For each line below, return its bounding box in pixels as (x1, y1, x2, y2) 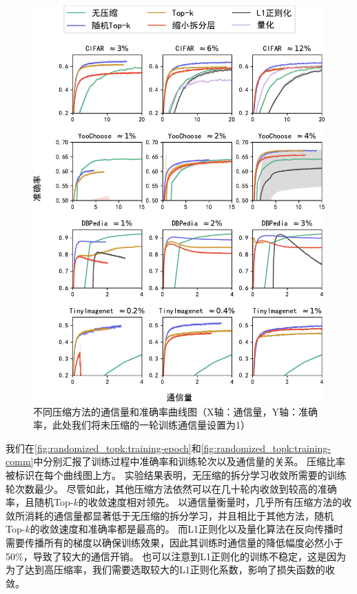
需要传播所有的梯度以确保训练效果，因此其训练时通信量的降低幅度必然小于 (6, 535, 343, 549)
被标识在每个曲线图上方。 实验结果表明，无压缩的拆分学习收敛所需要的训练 (6, 468, 347, 482)
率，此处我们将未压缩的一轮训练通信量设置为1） (33, 418, 250, 432)
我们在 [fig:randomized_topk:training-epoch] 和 (6, 440, 201, 455)
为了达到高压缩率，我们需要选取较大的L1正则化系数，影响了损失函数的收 (6, 562, 335, 577)
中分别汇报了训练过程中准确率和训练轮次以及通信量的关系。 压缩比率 (33, 454, 346, 469)
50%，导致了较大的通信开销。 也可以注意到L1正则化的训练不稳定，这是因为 (6, 549, 347, 563)
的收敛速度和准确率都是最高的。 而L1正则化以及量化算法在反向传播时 (30, 522, 344, 536)
